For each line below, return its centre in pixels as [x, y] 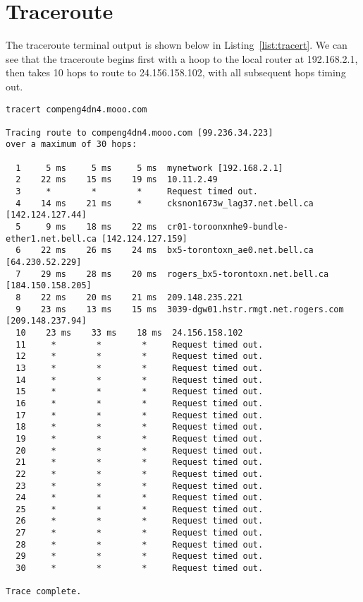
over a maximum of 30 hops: [72, 144]
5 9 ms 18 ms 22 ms [86, 227]
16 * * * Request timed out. [140, 403]
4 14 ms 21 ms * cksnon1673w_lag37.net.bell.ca [165, 203]
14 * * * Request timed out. [140, 380]
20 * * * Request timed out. [140, 450]
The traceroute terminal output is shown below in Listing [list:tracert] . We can [177, 45]
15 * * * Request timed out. [140, 392]
